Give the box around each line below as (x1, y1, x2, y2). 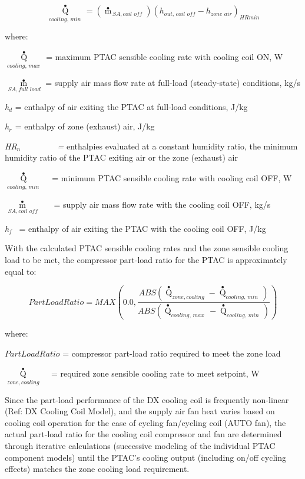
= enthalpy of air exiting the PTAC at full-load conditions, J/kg (15, 100, 248, 112)
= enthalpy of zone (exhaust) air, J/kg (15, 120, 155, 132)
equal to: (5, 265, 37, 277)
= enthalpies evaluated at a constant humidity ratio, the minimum (57, 139, 298, 152)
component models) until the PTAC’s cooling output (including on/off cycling (5, 451, 286, 463)
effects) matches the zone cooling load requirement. (5, 463, 190, 475)
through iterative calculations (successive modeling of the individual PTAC (5, 440, 276, 452)
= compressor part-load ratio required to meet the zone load (62, 347, 281, 359)
